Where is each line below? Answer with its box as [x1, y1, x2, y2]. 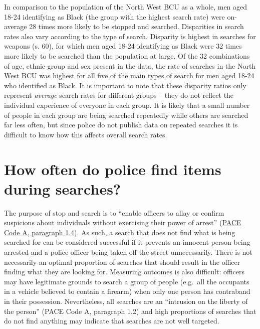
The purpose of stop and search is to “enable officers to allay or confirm [4, 207, 224, 218]
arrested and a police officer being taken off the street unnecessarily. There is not [4, 247, 252, 257]
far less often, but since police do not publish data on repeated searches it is [4, 119, 238, 130]
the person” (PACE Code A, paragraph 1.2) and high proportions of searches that [4, 305, 256, 316]
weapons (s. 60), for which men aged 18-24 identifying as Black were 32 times [4, 41, 242, 51]
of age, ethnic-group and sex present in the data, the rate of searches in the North [4, 60, 256, 71]
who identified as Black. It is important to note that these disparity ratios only [4, 80, 246, 90]
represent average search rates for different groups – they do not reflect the [4, 90, 234, 100]
